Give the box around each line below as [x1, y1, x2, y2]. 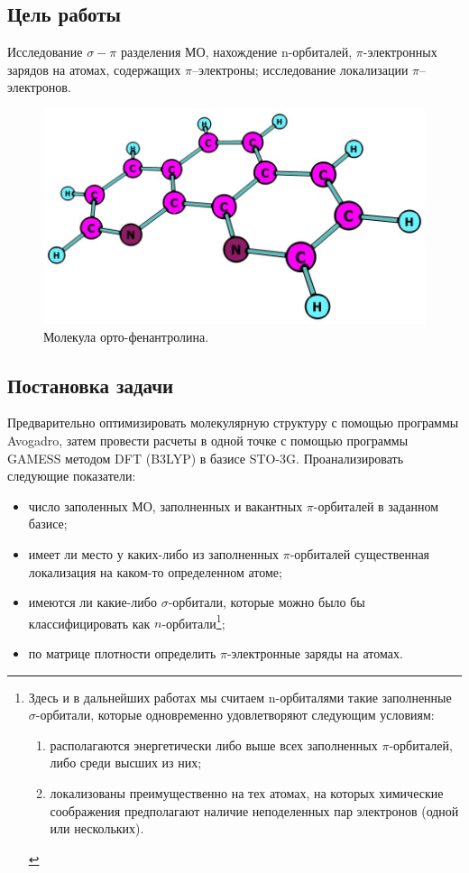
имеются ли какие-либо [28, 593, 157, 611]
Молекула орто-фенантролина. [43, 326, 209, 345]
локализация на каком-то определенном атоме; [28, 562, 282, 581]
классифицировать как [28, 613, 151, 632]
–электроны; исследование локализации [191, 60, 409, 78]
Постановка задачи [7, 371, 174, 399]
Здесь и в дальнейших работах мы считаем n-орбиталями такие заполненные [28, 687, 452, 706]
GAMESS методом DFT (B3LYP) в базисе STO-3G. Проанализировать [7, 448, 404, 467]
